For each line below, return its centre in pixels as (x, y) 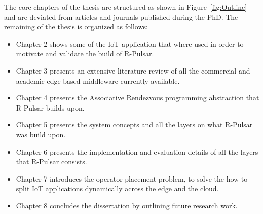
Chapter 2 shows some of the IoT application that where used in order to (130, 43)
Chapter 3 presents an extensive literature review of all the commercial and (133, 70)
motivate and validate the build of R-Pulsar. (85, 53)
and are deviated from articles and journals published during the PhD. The (121, 16)
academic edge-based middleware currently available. (98, 80)
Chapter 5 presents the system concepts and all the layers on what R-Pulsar (134, 124)
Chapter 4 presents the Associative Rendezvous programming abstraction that (138, 98)
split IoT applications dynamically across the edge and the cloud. (117, 188)
